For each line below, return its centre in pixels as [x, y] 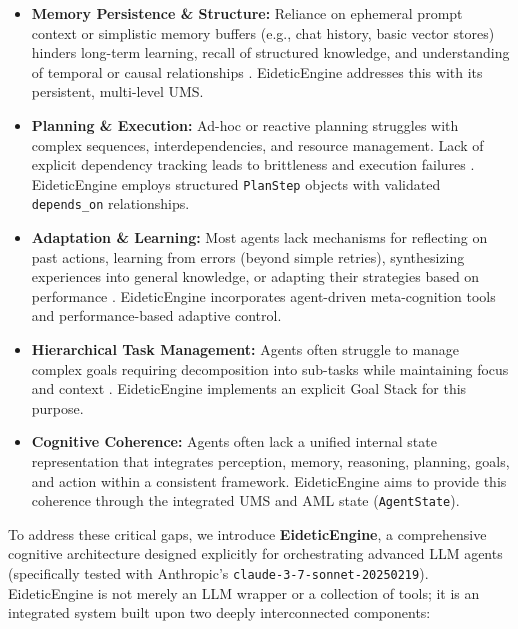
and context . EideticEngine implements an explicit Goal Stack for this [249, 388]
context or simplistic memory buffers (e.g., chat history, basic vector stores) [263, 32]
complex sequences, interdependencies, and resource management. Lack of [257, 144]
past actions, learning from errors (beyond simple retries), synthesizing [248, 256]
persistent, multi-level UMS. [117, 91]
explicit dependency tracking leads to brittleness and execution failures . [253, 164]
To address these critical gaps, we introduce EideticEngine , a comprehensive [247, 533]
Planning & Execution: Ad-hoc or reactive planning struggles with [245, 124]
